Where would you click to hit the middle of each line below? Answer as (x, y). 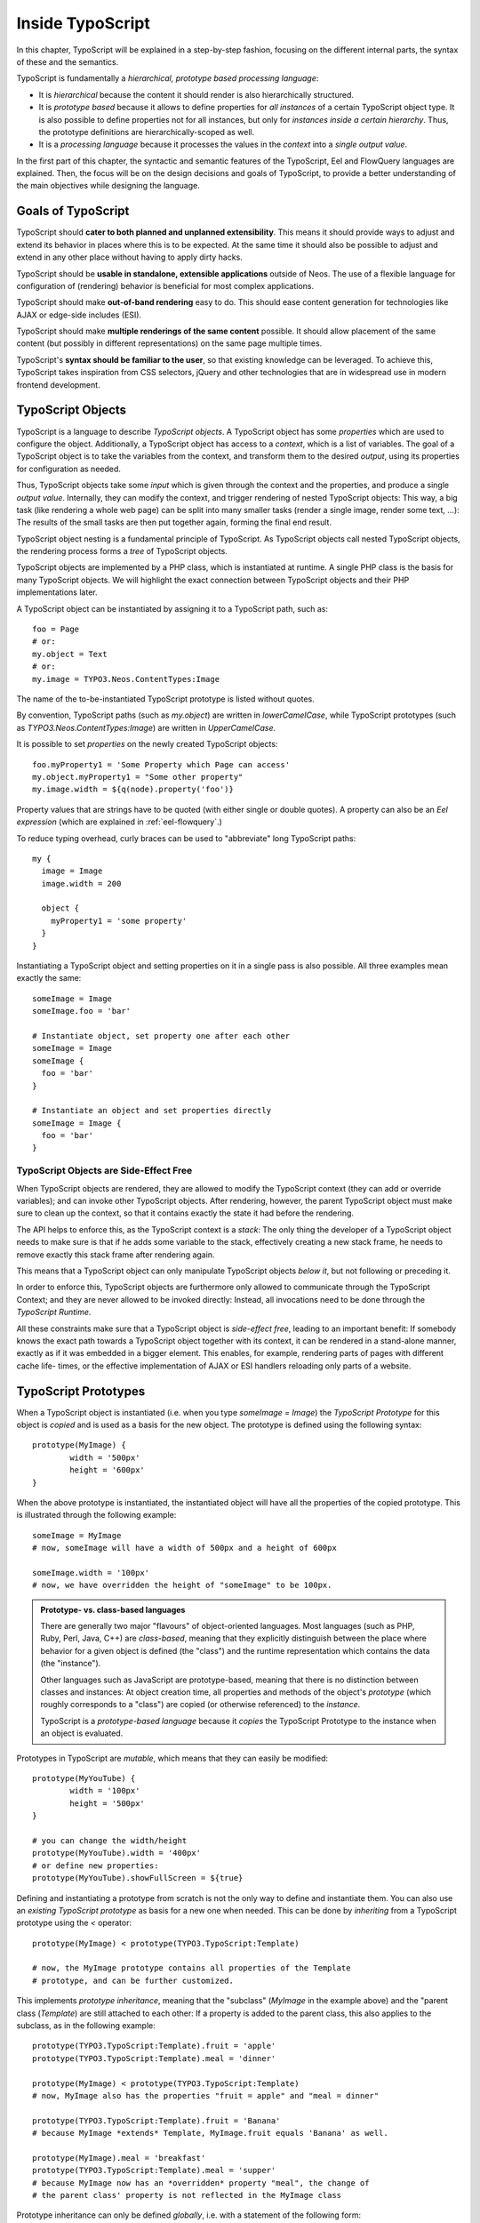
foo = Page (56, 630)
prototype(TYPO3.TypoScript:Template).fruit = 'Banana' (156, 2120)
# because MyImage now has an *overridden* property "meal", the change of (201, 2183)
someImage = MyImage (77, 1535)
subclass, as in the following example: (86, 2026)
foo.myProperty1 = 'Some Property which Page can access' (161, 764)
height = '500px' (108, 1803)
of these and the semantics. (68, 61)
